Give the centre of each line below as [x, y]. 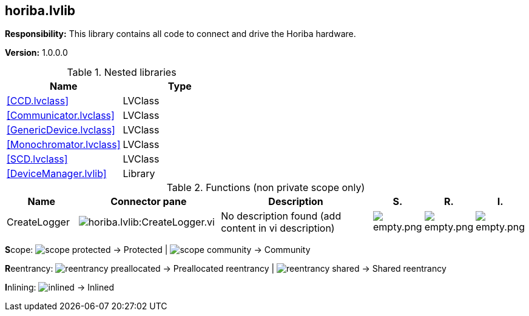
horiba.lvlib [40, 11]
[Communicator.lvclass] [61, 116]
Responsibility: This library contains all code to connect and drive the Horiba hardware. [180, 34]
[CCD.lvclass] [38, 101]
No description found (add [281, 216]
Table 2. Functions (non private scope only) [266, 188]
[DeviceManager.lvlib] [57, 174]
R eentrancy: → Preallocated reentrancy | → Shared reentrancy [226, 269]
